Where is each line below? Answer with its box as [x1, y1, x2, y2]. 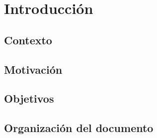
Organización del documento [4, 120, 154, 136]
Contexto [4, 32, 52, 47]
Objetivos [4, 91, 54, 106]
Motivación [4, 61, 63, 77]
